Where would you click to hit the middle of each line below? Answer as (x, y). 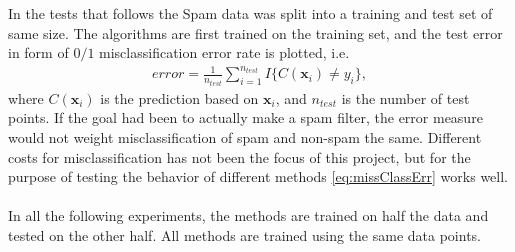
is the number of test (405, 97)
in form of (38, 52)
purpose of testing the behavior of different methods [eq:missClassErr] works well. (258, 176)
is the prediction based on (179, 97)
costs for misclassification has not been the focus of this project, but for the (239, 156)
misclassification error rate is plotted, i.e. (224, 52)
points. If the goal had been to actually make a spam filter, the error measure (245, 117)
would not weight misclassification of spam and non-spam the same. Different (245, 136)
